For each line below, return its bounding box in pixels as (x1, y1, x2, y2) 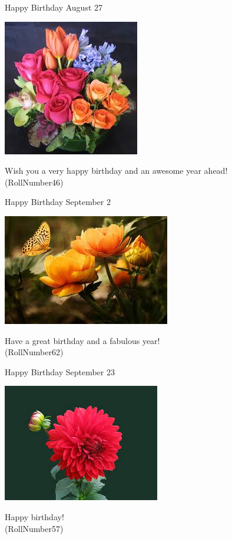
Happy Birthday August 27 (5, 1, 103, 13)
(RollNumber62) (5, 346, 64, 358)
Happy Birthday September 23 (5, 365, 115, 378)
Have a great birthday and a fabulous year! (5, 334, 160, 346)
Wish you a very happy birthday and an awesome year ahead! (5, 164, 228, 177)
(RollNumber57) (5, 522, 64, 534)
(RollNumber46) (5, 176, 64, 188)
